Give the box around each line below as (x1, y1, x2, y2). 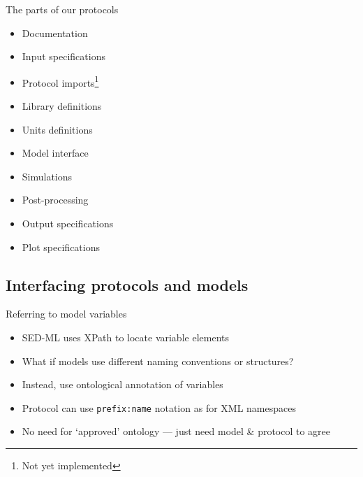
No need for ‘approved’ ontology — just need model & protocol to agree (22, 424, 331, 439)
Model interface (22, 145, 89, 160)
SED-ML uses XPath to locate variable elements (22, 329, 229, 344)
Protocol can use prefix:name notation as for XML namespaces (22, 400, 296, 415)
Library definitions (22, 99, 102, 113)
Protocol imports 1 (22, 73, 99, 90)
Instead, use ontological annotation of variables (22, 377, 223, 392)
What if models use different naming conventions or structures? (22, 353, 294, 368)
